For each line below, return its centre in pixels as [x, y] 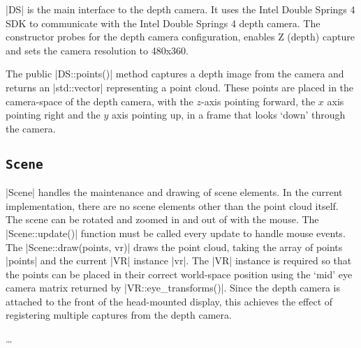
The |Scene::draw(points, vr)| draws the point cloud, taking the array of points [174, 247]
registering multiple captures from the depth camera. [119, 315]
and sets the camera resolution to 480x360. [97, 50]
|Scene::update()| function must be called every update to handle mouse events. [176, 233]
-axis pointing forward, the [258, 101]
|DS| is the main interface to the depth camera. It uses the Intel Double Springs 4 [180, 9]
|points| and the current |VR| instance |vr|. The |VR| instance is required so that [179, 260]
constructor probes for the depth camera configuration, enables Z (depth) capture [180, 37]
